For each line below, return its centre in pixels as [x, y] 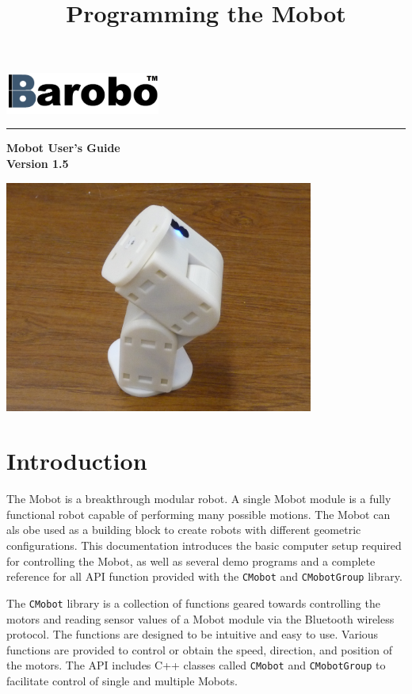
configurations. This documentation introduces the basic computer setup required [204, 545]
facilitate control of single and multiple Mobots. [122, 680]
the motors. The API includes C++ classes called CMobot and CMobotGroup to [196, 665]
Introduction [77, 461]
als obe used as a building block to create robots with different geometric [184, 530]
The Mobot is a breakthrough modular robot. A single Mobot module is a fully [199, 499]
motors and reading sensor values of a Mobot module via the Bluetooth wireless [200, 618]
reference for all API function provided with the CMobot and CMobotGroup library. [204, 576]
